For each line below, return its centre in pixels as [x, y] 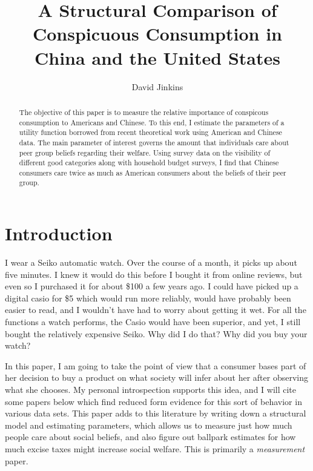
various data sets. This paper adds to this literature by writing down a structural [156, 413]
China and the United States [157, 57]
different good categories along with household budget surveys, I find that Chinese [149, 163]
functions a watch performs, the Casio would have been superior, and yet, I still [153, 322]
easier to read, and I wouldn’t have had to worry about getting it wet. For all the [156, 310]
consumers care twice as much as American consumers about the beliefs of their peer [153, 172]
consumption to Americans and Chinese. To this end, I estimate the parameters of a [152, 122]
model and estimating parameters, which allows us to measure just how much [149, 425]
